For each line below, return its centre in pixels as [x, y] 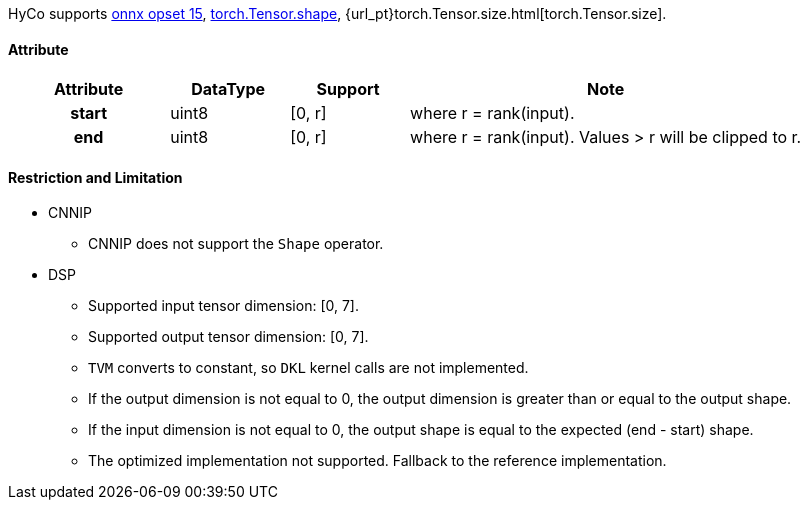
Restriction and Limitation [95, 177]
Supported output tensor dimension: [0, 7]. [228, 337]
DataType [228, 89]
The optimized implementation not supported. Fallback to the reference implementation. [377, 461]
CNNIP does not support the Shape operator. [236, 244]
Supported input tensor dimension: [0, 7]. [223, 306]
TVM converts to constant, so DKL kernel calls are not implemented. [308, 368]
